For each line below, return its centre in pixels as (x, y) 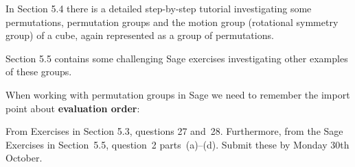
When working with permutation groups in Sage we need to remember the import (178, 94)
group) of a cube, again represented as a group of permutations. (140, 35)
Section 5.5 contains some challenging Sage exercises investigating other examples (177, 58)
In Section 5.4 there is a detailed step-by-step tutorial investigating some (159, 8)
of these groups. (39, 72)
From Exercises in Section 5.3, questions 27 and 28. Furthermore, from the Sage (174, 131)
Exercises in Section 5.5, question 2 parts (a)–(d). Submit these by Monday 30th (177, 144)
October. (24, 158)
